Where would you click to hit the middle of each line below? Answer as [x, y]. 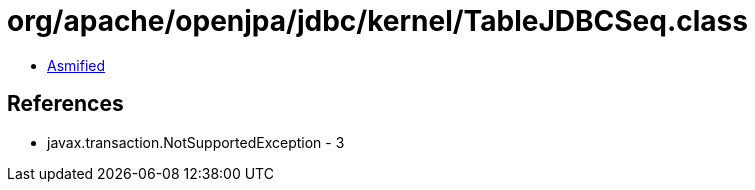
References [65, 104]
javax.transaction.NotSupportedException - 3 [196, 142]
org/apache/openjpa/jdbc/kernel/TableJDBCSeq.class [377, 21]
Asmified [76, 65]
